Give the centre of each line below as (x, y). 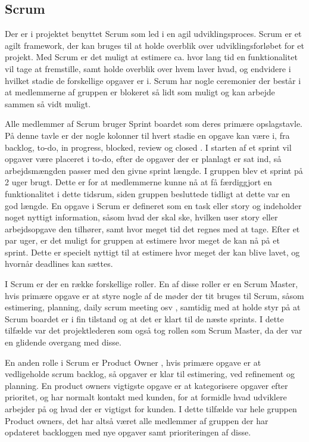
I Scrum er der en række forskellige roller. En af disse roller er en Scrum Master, (152, 284)
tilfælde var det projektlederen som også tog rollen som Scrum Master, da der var (154, 330)
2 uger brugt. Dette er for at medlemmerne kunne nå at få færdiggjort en (138, 182)
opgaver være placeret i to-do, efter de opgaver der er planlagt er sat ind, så (143, 159)
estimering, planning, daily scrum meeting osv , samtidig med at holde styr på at (153, 307)
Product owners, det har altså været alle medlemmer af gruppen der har (137, 420)
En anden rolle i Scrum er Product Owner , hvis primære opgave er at (133, 362)
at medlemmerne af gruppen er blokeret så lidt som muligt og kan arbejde (140, 92)
